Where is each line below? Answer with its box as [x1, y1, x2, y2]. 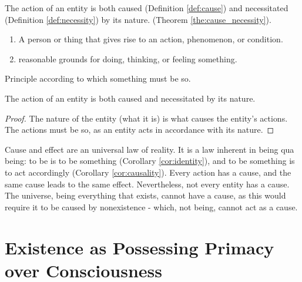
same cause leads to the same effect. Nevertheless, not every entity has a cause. [5, 177, 290, 190]
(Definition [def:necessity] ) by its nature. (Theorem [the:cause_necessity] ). [5, 13, 271, 25]
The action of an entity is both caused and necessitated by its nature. [5, 92, 256, 104]
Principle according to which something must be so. [5, 72, 191, 85]
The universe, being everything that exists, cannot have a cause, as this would [5, 189, 286, 202]
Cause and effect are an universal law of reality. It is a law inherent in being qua [5, 143, 294, 155]
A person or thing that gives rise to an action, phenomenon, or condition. [18, 33, 283, 45]
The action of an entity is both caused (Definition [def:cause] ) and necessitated [5, 2, 288, 14]
